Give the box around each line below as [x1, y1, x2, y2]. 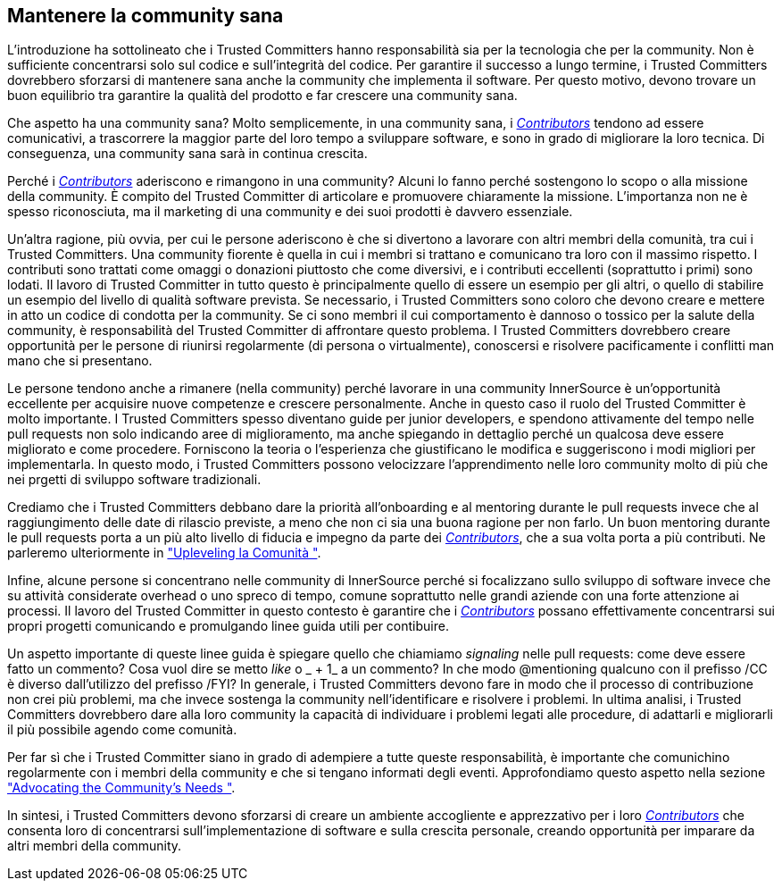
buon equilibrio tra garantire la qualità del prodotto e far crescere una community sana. [7, 88, 518, 104]
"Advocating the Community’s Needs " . [7, 780, 236, 796]
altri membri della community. [7, 838, 182, 854]
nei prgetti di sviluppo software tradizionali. [7, 472, 262, 488]
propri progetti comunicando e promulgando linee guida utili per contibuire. [7, 618, 449, 634]
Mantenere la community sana [7, 4, 284, 27]
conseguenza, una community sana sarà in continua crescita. [7, 146, 368, 162]
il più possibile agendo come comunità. [7, 722, 237, 738]
